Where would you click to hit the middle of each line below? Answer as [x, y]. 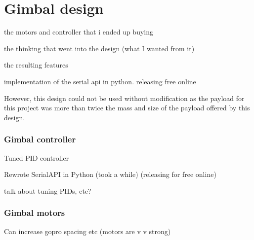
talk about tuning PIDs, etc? [48, 190]
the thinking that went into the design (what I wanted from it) [99, 48]
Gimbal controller [40, 139]
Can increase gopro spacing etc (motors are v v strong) [87, 231]
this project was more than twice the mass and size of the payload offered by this [127, 108]
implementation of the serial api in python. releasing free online [100, 81]
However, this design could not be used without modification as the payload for [124, 98]
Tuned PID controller [37, 157]
